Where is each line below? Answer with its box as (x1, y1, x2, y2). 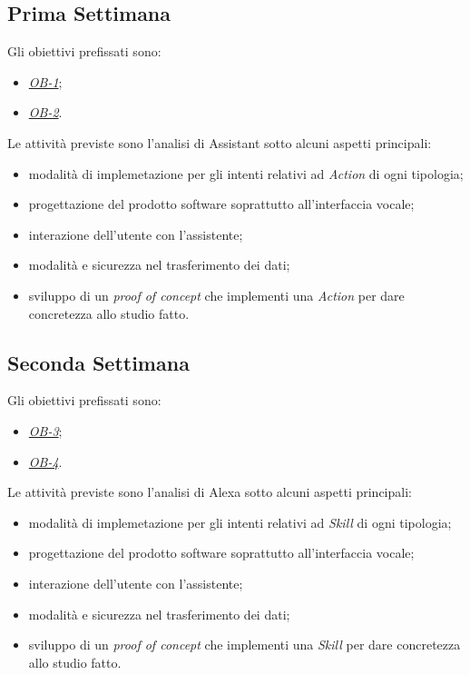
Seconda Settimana (7, 348, 190, 376)
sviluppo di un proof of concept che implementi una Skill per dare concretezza (28, 635, 461, 654)
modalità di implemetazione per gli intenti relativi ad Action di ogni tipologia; (28, 164, 464, 183)
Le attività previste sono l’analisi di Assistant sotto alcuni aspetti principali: (7, 133, 432, 152)
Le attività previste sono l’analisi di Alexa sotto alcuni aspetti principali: (7, 482, 412, 501)
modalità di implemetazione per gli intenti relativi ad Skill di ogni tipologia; (28, 512, 452, 531)
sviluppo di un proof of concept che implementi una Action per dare (28, 285, 405, 304)
